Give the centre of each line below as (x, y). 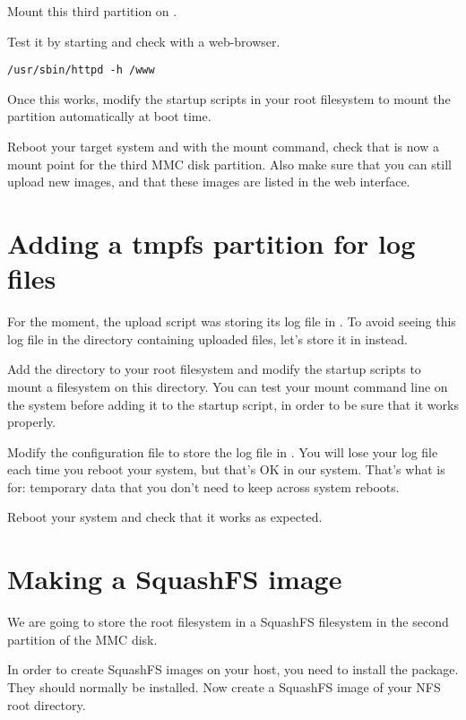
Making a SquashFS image (175, 579)
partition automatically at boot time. (109, 116)
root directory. (47, 704)
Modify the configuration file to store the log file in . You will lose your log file (223, 451)
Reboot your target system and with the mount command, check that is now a (223, 147)
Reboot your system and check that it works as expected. (165, 517)
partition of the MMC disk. (82, 639)
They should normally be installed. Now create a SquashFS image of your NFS (224, 686)
